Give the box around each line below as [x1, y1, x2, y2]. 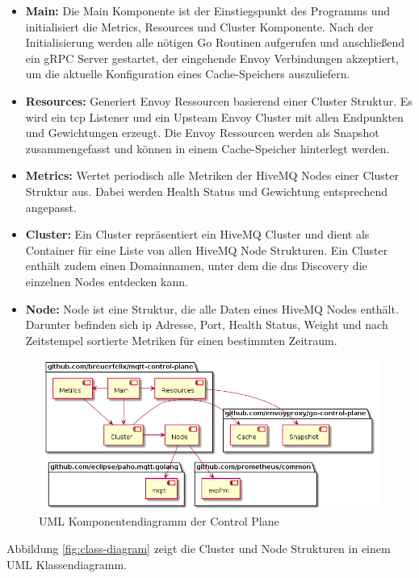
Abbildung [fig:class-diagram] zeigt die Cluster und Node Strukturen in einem [6, 539, 391, 556]
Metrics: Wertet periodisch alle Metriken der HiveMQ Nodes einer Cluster [25, 167, 399, 184]
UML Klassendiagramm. [6, 555, 127, 572]
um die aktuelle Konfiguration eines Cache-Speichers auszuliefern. [25, 65, 350, 82]
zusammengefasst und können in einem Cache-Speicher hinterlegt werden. [25, 139, 390, 156]
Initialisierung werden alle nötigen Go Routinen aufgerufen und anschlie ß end [25, 34, 405, 51]
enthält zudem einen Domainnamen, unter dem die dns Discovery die [25, 257, 367, 274]
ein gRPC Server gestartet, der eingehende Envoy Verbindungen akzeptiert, [25, 49, 399, 66]
